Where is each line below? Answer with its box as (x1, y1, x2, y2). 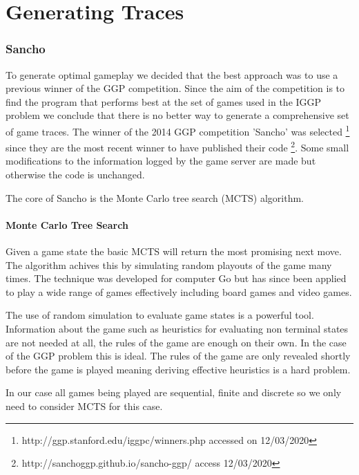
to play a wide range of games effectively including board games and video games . (6, 284, 352, 299)
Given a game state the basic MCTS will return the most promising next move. (6, 244, 342, 259)
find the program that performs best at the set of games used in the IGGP (6, 94, 322, 109)
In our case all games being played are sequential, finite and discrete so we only (6, 385, 342, 400)
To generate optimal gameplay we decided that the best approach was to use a (6, 67, 338, 82)
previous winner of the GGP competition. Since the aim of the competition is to (6, 81, 345, 95)
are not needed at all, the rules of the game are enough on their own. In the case (6, 335, 347, 349)
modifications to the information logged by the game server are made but (6, 153, 316, 168)
